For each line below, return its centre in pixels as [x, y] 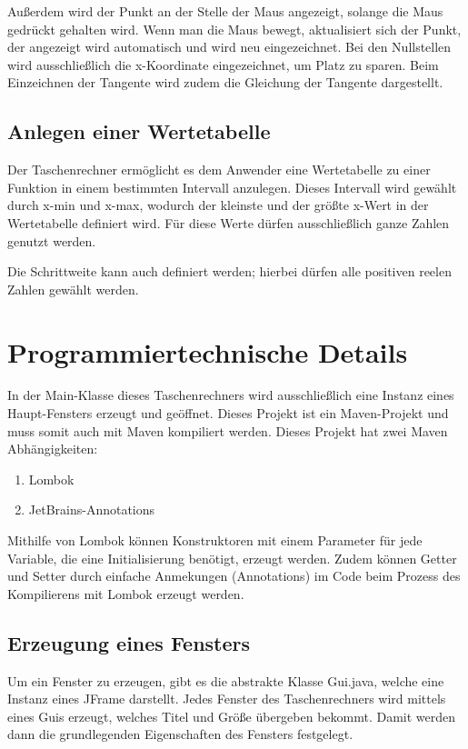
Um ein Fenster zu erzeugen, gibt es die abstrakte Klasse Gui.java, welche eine [226, 680]
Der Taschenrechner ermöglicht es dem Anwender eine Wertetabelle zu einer [219, 170]
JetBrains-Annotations [92, 509]
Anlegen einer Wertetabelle [139, 131]
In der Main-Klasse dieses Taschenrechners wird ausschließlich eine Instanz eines [231, 395]
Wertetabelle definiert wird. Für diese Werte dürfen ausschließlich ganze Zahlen [229, 222]
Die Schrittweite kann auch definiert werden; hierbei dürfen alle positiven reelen [229, 271]
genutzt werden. [52, 240]
